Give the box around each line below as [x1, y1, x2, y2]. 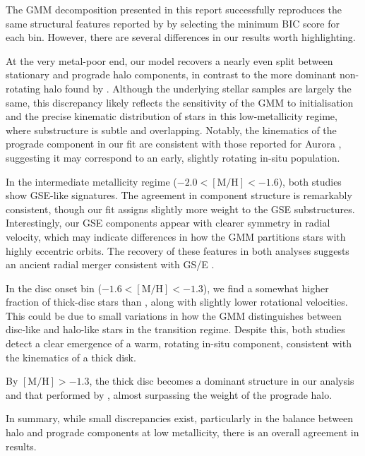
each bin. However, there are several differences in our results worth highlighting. [6, 30, 356, 44]
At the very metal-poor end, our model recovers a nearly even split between [6, 53, 333, 68]
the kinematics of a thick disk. [6, 349, 136, 364]
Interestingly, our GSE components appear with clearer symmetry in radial [6, 215, 330, 230]
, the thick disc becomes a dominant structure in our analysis [89, 373, 354, 388]
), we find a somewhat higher [203, 280, 329, 295]
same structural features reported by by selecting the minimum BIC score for [6, 16, 340, 30]
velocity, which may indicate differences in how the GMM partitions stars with [6, 229, 346, 244]
